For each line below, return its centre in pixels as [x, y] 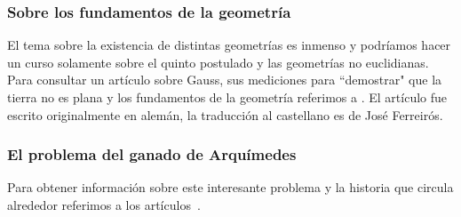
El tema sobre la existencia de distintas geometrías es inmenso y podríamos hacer [229, 45]
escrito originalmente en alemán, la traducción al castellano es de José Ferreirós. [225, 114]
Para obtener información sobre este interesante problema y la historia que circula [230, 187]
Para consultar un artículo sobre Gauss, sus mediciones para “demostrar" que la [225, 80]
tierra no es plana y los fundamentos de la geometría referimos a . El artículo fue [227, 97]
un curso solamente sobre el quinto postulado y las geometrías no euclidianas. [218, 62]
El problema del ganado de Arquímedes [152, 154]
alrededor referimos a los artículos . [104, 205]
